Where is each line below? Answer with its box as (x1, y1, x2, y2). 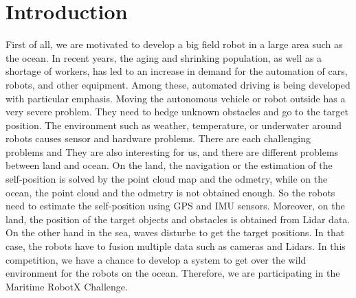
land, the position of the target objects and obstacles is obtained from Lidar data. (5, 211, 351, 226)
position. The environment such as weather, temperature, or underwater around (5, 117, 342, 132)
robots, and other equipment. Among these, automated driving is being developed (5, 77, 351, 91)
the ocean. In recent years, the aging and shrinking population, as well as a (5, 50, 322, 65)
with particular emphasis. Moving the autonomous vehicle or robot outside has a (5, 91, 346, 105)
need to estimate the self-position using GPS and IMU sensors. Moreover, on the (5, 198, 345, 213)
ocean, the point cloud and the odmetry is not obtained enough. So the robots (5, 185, 335, 199)
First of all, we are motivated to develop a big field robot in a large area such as (5, 37, 343, 51)
